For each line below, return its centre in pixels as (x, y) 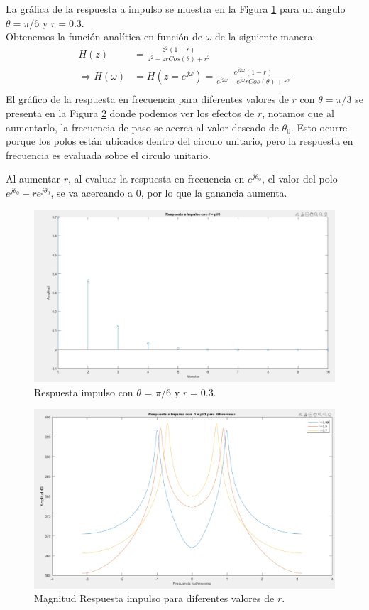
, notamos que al (298, 113)
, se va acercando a (92, 193)
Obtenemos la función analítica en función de (104, 37)
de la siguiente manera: (265, 37)
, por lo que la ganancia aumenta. (214, 193)
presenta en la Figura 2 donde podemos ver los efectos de (130, 113)
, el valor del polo (300, 179)
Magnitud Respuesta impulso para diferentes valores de (154, 598)
